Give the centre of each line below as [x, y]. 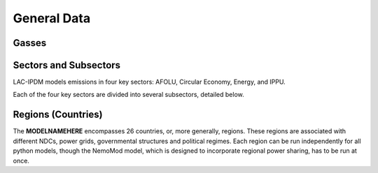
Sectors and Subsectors [67, 65]
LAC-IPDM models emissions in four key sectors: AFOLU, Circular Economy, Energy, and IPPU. [149, 82]
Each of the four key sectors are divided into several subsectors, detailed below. [128, 95]
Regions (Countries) [58, 115]
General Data [52, 18]
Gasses [30, 43]
